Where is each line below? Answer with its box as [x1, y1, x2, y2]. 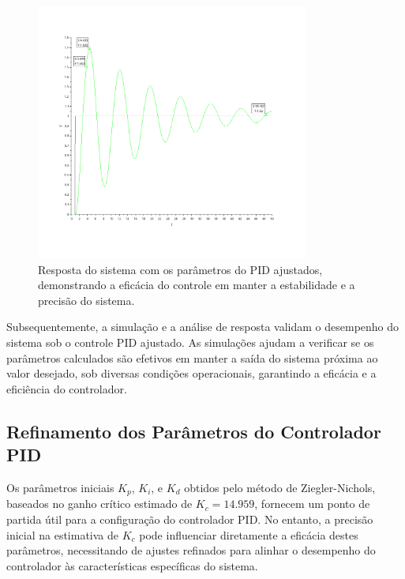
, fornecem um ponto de [254, 495, 370, 512]
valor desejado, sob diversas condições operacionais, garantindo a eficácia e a [6, 365, 377, 382]
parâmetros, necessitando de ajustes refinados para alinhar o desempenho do [6, 542, 376, 558]
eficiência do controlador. [6, 380, 127, 397]
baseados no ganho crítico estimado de [6, 495, 193, 512]
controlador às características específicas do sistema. [6, 557, 258, 573]
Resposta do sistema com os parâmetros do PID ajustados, [38, 261, 323, 277]
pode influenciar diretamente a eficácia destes [139, 526, 358, 543]
